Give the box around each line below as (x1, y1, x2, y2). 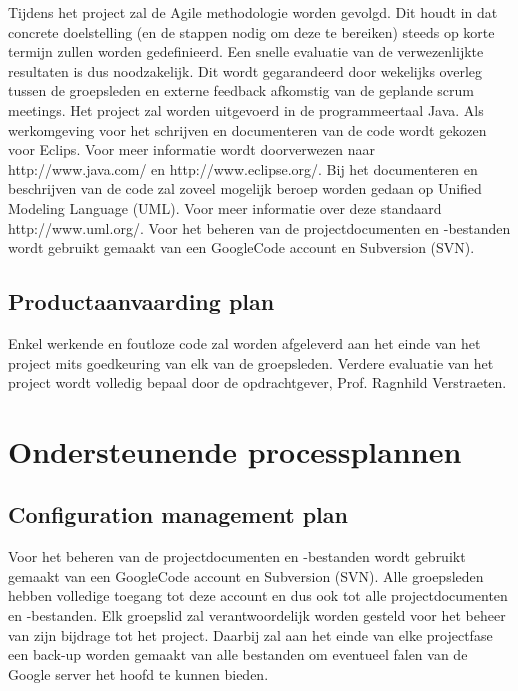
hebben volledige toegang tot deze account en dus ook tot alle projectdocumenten (8, 585, 508, 606)
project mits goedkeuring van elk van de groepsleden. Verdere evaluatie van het (8, 352, 494, 373)
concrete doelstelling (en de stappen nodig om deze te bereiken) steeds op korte (8, 21, 495, 42)
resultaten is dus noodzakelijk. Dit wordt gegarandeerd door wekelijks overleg (8, 60, 483, 81)
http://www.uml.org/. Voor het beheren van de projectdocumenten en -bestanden (8, 217, 511, 238)
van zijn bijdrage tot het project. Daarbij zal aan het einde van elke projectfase (8, 624, 493, 645)
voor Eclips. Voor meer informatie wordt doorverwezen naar (8, 139, 375, 160)
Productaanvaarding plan (8, 286, 275, 317)
